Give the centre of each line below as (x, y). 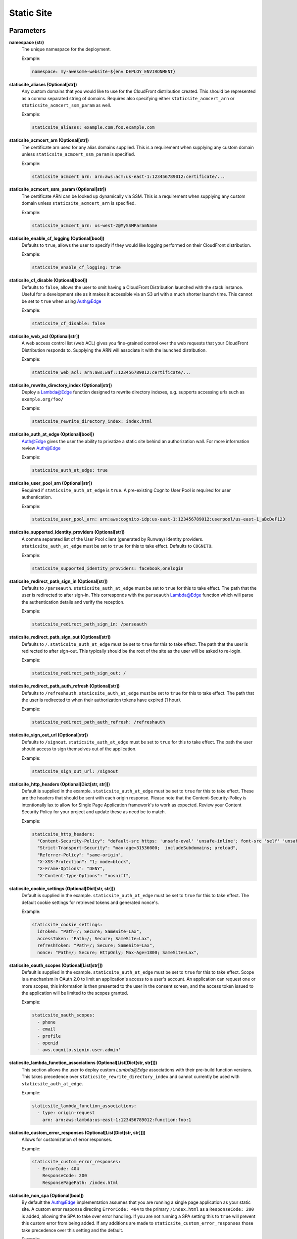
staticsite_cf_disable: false (69, 323)
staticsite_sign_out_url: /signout (75, 771)
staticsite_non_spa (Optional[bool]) (47, 1195)
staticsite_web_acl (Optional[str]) (44, 336)
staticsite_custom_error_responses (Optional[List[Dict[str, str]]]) (77, 1132)
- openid (48, 1043)
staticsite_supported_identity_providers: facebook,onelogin (108, 568)
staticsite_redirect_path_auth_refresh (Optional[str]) (64, 686)
